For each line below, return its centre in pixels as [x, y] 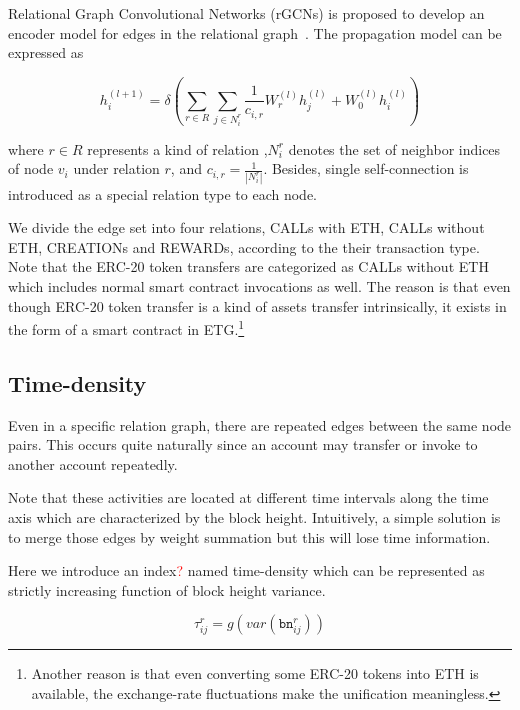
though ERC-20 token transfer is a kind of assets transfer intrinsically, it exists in [257, 305]
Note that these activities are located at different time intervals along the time [248, 497]
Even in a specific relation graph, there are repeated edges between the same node [260, 424]
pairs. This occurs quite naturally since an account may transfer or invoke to [243, 444]
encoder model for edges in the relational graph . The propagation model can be [255, 32]
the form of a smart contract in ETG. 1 [126, 327]
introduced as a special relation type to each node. [163, 193]
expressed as [46, 52]
